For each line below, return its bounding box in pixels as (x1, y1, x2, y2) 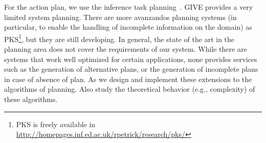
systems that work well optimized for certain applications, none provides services (4, 53, 257, 64)
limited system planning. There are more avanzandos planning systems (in (4, 11, 237, 22)
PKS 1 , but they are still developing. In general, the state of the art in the (4, 32, 235, 44)
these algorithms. (4, 94, 58, 104)
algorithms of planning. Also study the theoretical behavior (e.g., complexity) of (4, 84, 255, 94)
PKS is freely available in (16, 118, 96, 129)
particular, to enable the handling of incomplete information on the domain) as (4, 22, 252, 32)
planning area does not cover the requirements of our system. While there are (4, 44, 247, 54)
